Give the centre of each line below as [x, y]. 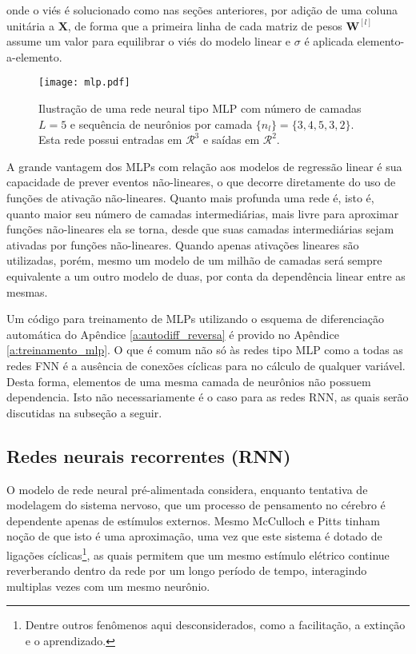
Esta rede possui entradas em [110, 140]
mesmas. [27, 291]
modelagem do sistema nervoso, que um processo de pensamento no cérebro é [196, 505]
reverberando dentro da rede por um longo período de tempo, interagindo [187, 570]
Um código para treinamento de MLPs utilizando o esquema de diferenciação [195, 319]
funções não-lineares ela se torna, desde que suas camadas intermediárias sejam [200, 229]
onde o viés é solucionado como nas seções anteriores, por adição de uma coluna [202, 10]
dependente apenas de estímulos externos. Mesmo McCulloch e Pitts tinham [193, 520]
